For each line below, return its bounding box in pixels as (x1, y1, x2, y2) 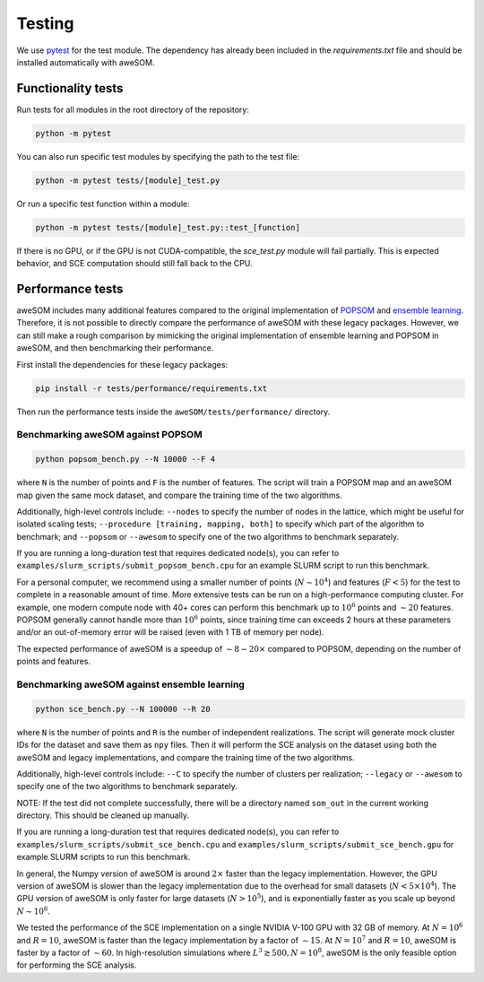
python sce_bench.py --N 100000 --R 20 (35, 704, 211, 714)
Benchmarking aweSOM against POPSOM (16, 429, 203, 441)
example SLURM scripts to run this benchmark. (16, 852, 191, 863)
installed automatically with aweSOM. (16, 56, 155, 67)
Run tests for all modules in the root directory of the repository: (16, 104, 250, 115)
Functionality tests (16, 81, 124, 96)
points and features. (16, 656, 91, 667)
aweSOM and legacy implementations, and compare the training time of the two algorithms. (16, 752, 355, 762)
